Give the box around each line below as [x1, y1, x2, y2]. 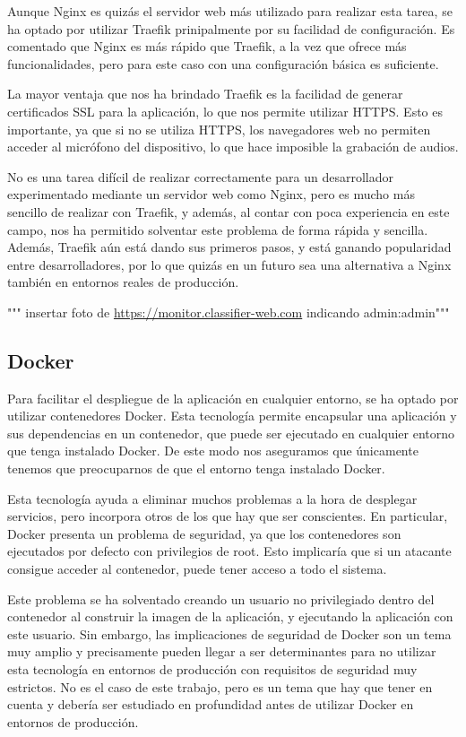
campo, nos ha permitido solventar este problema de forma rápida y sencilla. [7, 220, 428, 238]
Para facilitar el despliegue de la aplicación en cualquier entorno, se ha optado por [7, 388, 459, 407]
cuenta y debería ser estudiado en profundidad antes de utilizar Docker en [7, 695, 414, 714]
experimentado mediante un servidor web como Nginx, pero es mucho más [7, 185, 415, 204]
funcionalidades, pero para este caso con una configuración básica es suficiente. [7, 54, 439, 73]
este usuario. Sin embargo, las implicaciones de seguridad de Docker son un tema [7, 624, 452, 643]
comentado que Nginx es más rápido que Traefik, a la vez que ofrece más [7, 37, 407, 56]
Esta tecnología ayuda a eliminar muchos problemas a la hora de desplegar [7, 489, 418, 507]
